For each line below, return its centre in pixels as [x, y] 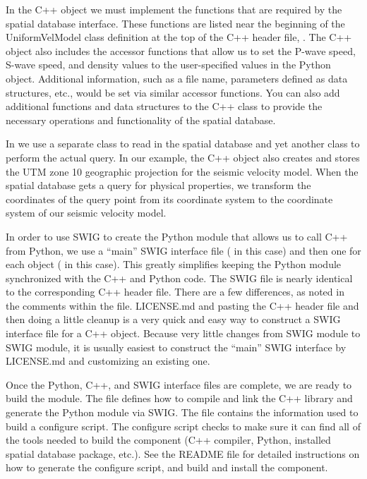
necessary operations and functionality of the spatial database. [141, 120]
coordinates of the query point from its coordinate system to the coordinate [169, 199]
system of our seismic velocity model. [86, 213]
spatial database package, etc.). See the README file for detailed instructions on [183, 453]
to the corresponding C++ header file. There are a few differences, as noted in [175, 292]
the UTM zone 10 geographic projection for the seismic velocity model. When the [182, 171]
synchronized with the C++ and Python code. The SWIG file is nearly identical [179, 278]
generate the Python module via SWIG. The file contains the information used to [182, 412]
